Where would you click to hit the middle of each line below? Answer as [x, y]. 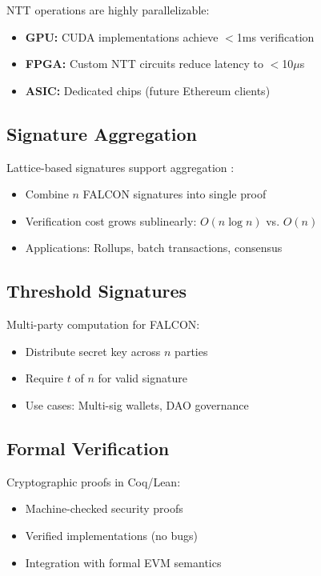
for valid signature [142, 378]
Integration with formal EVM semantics [123, 562]
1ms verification [275, 36]
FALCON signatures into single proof [175, 194]
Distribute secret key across [93, 351]
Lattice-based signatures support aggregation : [120, 167]
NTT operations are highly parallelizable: [108, 10]
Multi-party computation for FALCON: [103, 324]
